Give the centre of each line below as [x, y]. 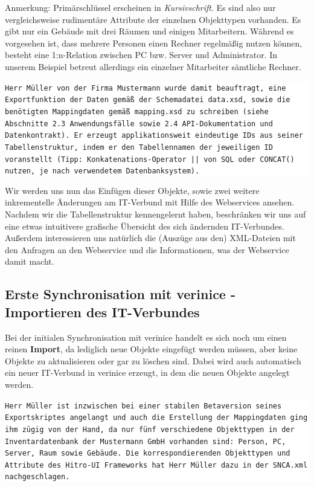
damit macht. [30, 261]
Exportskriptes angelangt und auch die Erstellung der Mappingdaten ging [156, 418]
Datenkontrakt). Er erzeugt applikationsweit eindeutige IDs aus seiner [154, 136]
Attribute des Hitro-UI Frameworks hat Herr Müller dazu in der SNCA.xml [156, 465]
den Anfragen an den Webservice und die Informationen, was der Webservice [147, 249]
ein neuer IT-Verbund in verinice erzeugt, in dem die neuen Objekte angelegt [147, 373]
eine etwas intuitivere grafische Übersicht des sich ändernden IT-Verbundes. [145, 226]
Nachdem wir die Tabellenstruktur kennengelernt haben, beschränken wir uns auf [155, 214]
